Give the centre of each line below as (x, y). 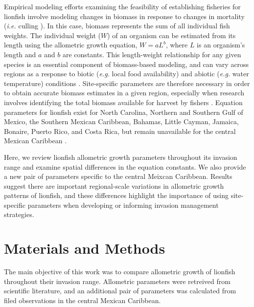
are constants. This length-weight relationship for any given (152, 54)
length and (20, 54)
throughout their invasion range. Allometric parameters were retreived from (117, 281)
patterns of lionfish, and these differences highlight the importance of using (116, 195)
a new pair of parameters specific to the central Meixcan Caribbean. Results (118, 176)
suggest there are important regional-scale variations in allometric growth (114, 186)
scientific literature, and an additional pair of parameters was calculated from (120, 291)
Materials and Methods (85, 248)
